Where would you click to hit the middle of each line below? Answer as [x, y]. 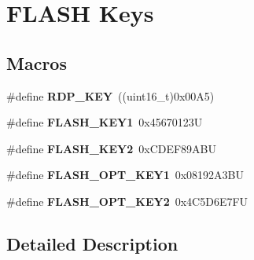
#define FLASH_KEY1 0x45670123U [105, 122]
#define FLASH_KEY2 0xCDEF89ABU [112, 148]
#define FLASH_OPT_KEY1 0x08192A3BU [125, 175]
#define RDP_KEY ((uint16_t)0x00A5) [110, 95]
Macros [37, 62]
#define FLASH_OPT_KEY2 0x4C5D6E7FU [127, 201]
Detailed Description [92, 243]
